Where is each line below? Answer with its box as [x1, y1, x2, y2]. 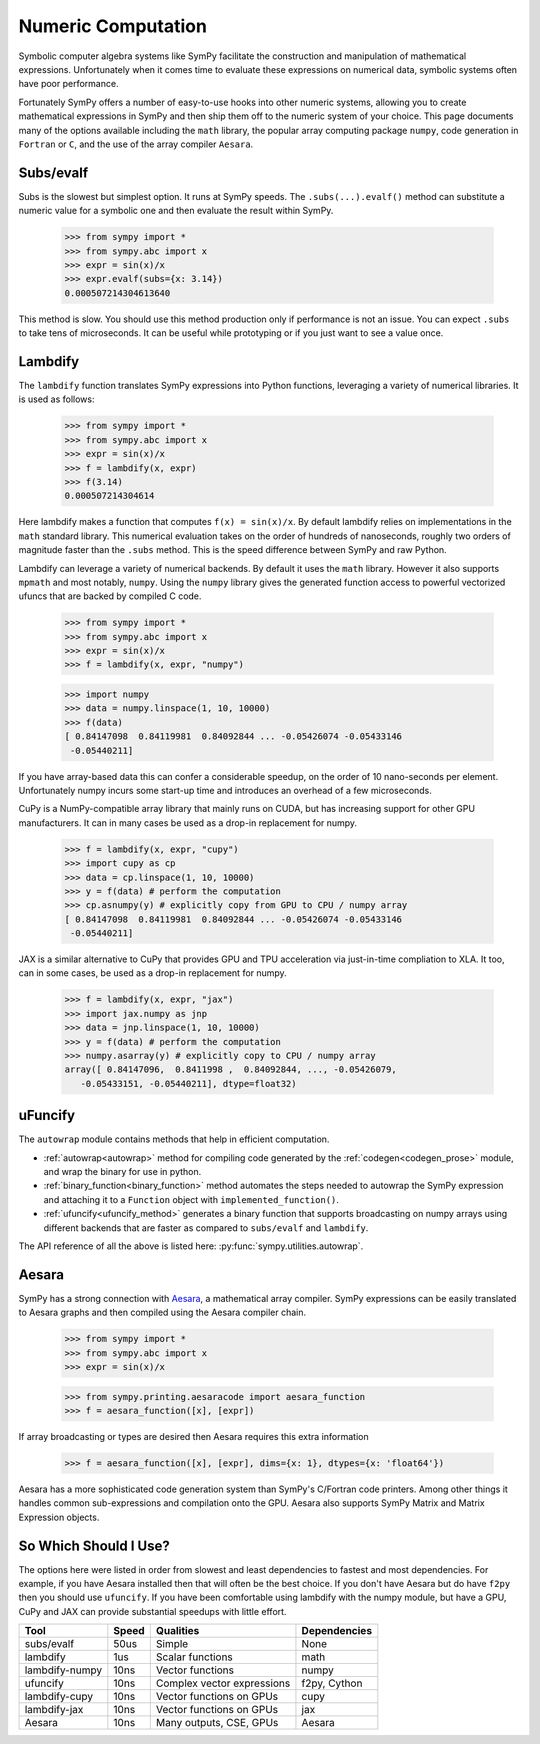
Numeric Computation [18, 15, 207, 37]
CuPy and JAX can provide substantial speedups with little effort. [18, 1605, 287, 1617]
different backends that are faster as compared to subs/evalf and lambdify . [43, 1221, 369, 1234]
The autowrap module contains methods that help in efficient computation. [18, 1133, 330, 1145]
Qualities [155, 1624, 200, 1638]
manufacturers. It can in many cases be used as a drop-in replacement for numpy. [18, 816, 358, 829]
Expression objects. [18, 1511, 100, 1523]
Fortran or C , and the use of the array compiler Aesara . [18, 138, 254, 150]
